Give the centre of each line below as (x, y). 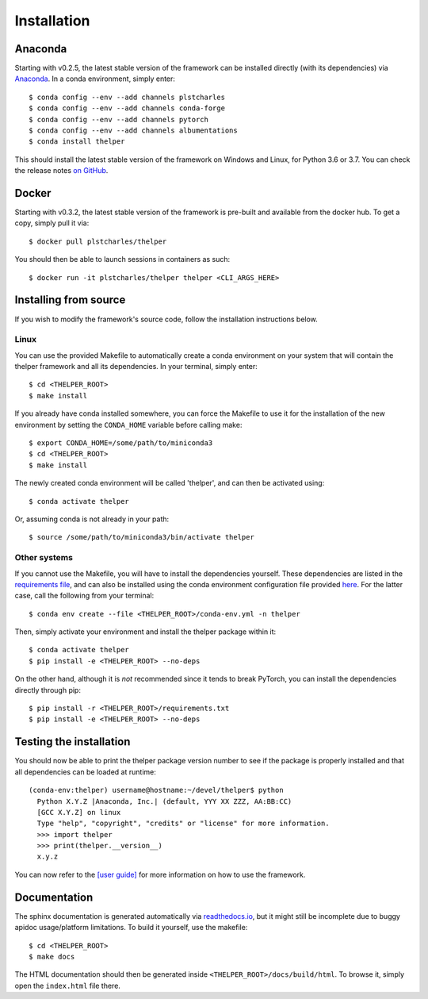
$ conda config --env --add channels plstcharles (127, 97)
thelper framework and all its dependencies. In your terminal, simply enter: (136, 367)
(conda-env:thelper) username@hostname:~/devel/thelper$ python (157, 790)
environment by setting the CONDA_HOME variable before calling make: (128, 425)
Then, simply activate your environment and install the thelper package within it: (145, 632)
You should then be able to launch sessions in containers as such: (122, 259)
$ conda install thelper (77, 142)
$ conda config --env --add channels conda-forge (127, 108)
